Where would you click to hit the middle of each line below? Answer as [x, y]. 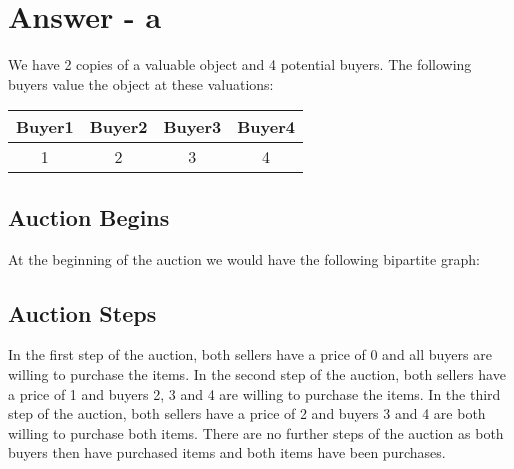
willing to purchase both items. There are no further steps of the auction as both [256, 432]
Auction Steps [82, 312]
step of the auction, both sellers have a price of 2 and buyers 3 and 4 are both [247, 413]
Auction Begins [89, 216]
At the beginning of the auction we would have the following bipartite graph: [244, 258]
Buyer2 [118, 127]
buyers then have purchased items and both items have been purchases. [227, 452]
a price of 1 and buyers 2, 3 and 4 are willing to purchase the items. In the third [254, 393]
